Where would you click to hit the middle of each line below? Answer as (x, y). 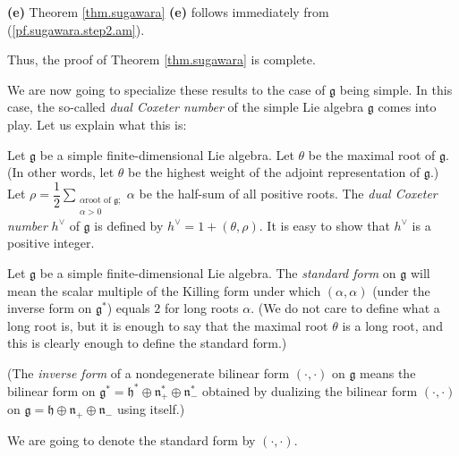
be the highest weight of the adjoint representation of (274, 172)
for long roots (201, 308)
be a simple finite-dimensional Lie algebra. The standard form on (218, 273)
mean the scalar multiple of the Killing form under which (164, 290)
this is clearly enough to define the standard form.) (147, 343)
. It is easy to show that (324, 225)
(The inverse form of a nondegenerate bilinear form (149, 373)
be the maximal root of (372, 154)
